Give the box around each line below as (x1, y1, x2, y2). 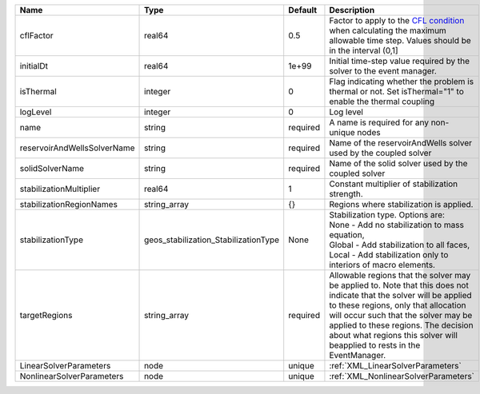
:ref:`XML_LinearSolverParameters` (329, 360, 462, 371)
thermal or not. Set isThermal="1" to (329, 86, 464, 97)
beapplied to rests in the (329, 340, 421, 351)
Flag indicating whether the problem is (329, 76, 474, 87)
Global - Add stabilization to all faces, (329, 240, 470, 250)
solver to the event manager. (329, 66, 438, 76)
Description (329, 5, 375, 15)
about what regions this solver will (329, 330, 458, 340)
